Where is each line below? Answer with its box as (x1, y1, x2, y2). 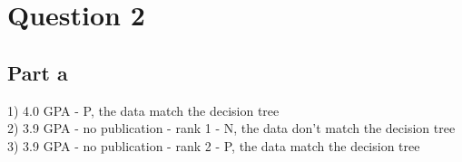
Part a (7, 58, 68, 86)
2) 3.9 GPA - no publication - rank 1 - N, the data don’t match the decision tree (7, 119, 456, 138)
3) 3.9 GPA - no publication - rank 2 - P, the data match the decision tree (7, 136, 420, 155)
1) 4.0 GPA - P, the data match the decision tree (7, 100, 280, 119)
